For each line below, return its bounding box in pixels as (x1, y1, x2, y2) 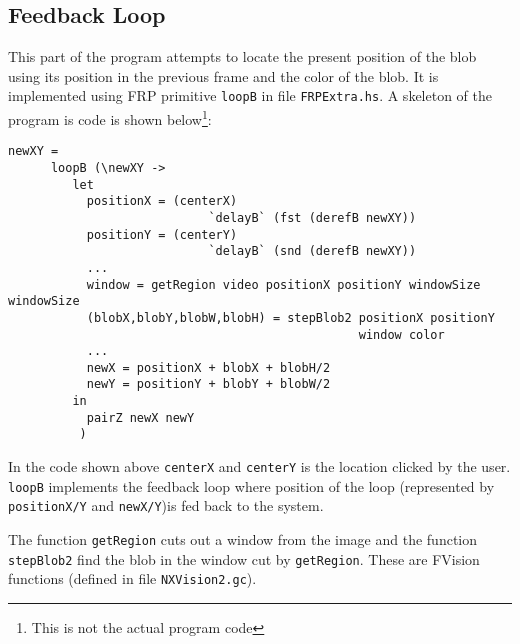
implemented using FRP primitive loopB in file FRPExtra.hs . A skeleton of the (8, 85, 492, 106)
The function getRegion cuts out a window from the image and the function (8, 529, 478, 550)
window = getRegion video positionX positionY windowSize (86, 277, 481, 292)
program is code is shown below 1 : (8, 106, 212, 129)
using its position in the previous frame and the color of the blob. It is (8, 65, 439, 86)
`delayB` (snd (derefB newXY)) (208, 244, 417, 259)
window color (358, 327, 445, 342)
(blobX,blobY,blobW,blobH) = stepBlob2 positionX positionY (86, 310, 495, 325)
